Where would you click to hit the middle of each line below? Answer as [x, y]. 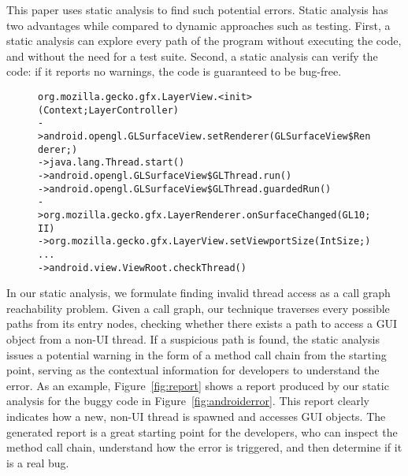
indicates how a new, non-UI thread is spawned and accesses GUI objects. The [196, 416]
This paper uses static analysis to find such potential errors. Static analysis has [197, 9]
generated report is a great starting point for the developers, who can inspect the [202, 431]
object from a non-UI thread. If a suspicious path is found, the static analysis [193, 338]
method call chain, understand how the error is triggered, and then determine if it [204, 447]
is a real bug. [38, 462]
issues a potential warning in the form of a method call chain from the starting [197, 354]
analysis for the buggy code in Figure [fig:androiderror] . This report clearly [188, 401]
